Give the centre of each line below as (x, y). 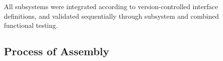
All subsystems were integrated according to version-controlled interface (111, 6)
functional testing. (31, 25)
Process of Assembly (57, 51)
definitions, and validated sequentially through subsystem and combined (111, 16)
